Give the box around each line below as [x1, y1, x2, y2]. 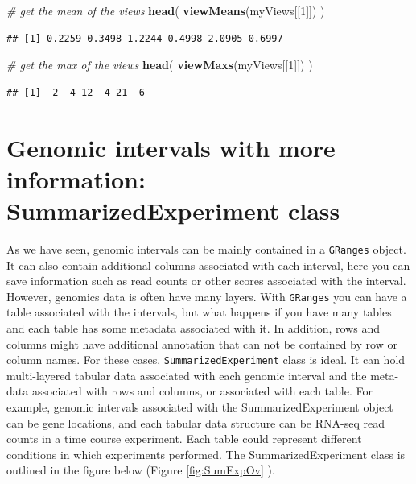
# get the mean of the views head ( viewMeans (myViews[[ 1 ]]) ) [6, 2, 325, 19]
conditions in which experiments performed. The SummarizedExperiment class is [6, 445, 406, 462]
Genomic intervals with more [6, 130, 336, 163]
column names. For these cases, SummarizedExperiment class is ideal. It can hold [6, 351, 406, 368]
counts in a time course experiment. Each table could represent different [6, 430, 362, 447]
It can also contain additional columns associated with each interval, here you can [6, 256, 410, 273]
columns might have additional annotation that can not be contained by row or [6, 335, 397, 352]
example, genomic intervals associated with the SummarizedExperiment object [6, 399, 393, 415]
